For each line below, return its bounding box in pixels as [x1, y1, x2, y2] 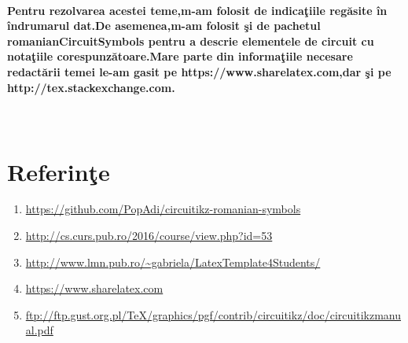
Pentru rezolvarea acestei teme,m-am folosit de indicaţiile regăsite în [7, 2, 388, 18]
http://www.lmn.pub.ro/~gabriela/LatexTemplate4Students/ [25, 253, 321, 270]
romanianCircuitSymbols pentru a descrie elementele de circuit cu [7, 32, 374, 49]
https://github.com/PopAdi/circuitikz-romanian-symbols [25, 201, 301, 217]
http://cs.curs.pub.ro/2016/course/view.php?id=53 [25, 227, 273, 244]
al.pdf [25, 322, 53, 338]
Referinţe [7, 155, 110, 187]
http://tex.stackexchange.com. [7, 79, 175, 95]
